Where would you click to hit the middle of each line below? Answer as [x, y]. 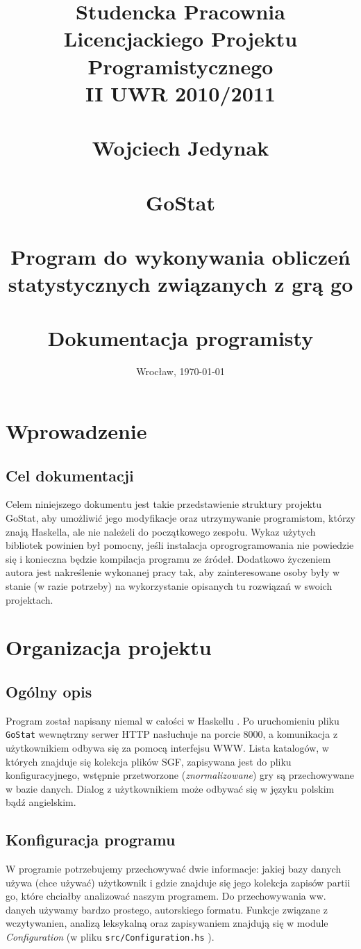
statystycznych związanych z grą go [180, 284]
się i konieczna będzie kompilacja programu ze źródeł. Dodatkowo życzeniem [168, 558]
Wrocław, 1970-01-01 [180, 371]
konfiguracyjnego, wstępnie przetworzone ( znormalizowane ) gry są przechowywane [180, 775]
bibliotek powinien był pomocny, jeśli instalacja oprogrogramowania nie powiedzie [180, 545]
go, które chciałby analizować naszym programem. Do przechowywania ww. [166, 896]
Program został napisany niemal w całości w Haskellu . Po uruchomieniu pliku [173, 720]
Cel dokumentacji [70, 475]
